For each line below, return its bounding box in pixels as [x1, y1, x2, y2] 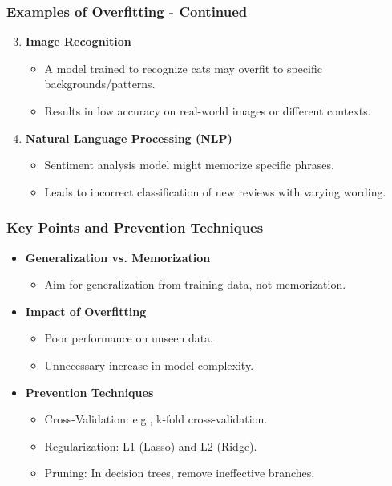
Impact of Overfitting [25, 302, 147, 319]
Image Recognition [25, 33, 131, 50]
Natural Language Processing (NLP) [25, 129, 232, 146]
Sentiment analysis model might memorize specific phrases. [44, 156, 334, 173]
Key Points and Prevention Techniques [6, 217, 264, 237]
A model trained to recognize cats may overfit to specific [44, 59, 322, 76]
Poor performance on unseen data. [44, 330, 213, 346]
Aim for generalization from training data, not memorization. [44, 276, 346, 293]
